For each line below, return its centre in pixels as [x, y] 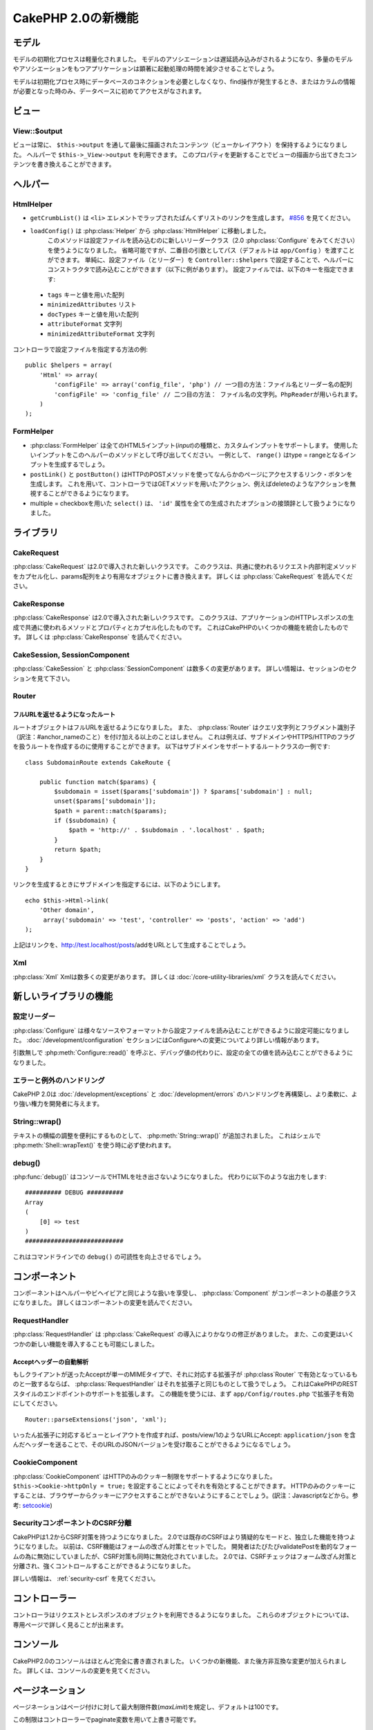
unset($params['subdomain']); [105, 801]
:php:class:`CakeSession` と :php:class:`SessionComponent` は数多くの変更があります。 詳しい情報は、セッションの [179, 668]
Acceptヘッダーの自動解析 [51, 1362]
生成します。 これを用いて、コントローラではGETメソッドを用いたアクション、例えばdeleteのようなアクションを [190, 484]
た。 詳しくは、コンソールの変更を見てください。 [83, 1670]
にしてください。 [37, 1403]
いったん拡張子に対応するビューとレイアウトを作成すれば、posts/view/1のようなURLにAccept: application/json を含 [184, 1435]
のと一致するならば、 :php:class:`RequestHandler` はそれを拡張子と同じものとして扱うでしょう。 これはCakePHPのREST [185, 1384]
